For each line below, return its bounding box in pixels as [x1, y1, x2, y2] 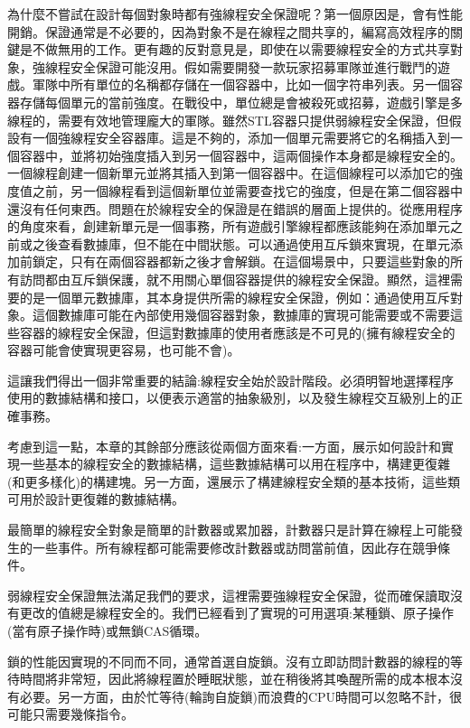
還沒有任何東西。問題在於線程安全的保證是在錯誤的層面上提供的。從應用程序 [7, 199, 463, 218]
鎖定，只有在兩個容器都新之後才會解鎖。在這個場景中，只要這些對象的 [32, 252, 450, 271]
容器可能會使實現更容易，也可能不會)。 [7, 341, 240, 359]
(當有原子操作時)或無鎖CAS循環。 [7, 621, 208, 639]
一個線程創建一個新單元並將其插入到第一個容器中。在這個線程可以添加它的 [7, 163, 450, 182]
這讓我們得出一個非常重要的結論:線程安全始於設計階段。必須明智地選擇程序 [7, 370, 454, 389]
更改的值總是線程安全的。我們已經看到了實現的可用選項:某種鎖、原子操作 [19, 603, 454, 622]
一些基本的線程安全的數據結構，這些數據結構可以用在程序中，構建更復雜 [19, 454, 450, 473]
